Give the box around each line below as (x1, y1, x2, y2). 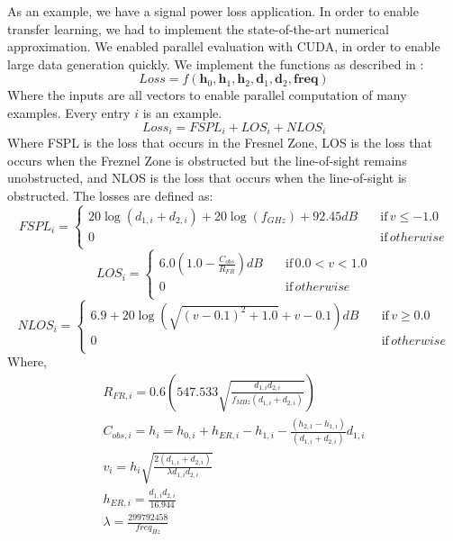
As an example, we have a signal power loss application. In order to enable (7, 2, 419, 20)
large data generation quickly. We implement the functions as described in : (7, 54, 424, 73)
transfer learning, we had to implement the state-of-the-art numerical (7, 19, 389, 38)
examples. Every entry (7, 103, 131, 122)
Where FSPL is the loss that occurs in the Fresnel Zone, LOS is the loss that (7, 133, 432, 152)
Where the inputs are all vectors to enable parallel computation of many (7, 86, 407, 104)
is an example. (142, 103, 222, 122)
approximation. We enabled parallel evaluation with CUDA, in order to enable (7, 37, 440, 56)
